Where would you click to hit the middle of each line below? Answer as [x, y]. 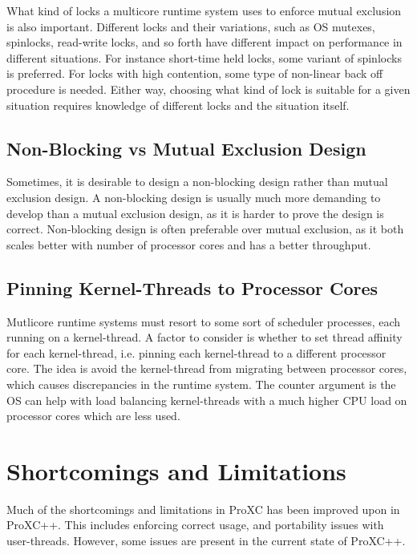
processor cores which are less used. [93, 416]
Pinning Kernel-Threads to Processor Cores [192, 287]
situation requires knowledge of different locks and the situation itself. [178, 105]
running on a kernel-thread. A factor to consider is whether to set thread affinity [204, 337]
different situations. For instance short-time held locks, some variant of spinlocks [204, 57]
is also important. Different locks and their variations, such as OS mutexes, [191, 26]
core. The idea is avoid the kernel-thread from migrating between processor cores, [207, 368]
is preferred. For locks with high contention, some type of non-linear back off [195, 73]
